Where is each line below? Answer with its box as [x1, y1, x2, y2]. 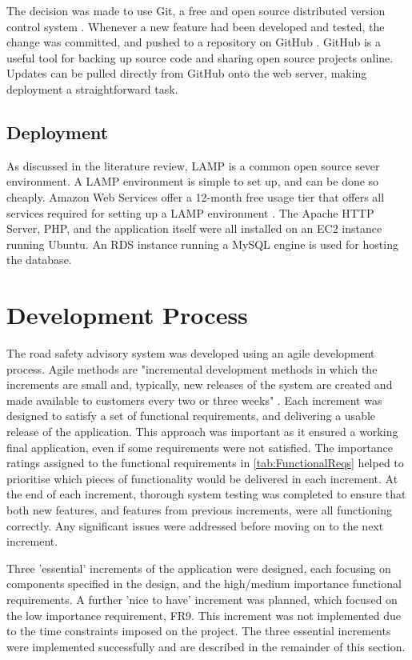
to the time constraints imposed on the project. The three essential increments [6, 622, 391, 639]
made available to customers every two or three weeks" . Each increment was [6, 391, 382, 408]
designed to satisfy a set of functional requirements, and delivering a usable [6, 407, 376, 424]
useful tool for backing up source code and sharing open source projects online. [6, 49, 394, 66]
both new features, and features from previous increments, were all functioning [6, 501, 393, 518]
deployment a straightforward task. [6, 80, 178, 97]
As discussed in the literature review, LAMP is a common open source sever [6, 157, 380, 174]
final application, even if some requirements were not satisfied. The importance [6, 438, 394, 455]
